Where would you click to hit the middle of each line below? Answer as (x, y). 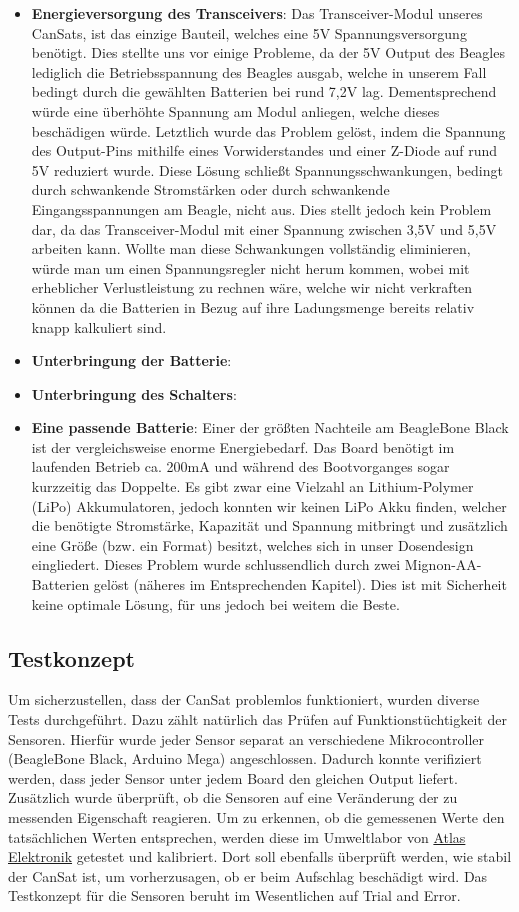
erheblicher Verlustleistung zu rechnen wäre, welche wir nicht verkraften (252, 287)
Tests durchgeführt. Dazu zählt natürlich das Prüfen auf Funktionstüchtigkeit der (257, 719)
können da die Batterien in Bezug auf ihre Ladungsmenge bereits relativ (253, 306)
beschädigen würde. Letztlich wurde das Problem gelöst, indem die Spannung (268, 130)
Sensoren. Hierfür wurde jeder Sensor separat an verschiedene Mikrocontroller (246, 738)
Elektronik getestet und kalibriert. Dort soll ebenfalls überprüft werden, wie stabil (260, 856)
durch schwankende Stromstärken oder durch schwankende (210, 189)
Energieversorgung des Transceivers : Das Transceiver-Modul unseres (257, 13)
